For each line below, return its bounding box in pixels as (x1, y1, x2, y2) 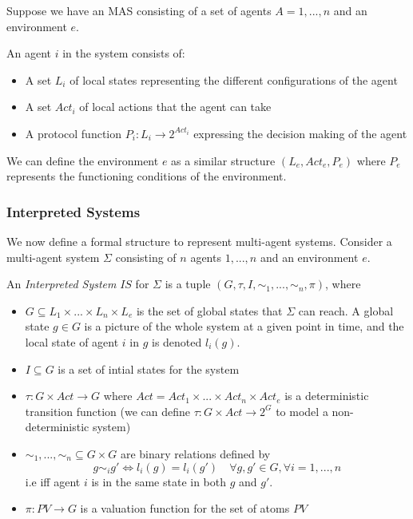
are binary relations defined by (120, 445, 271, 462)
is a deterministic (284, 387, 369, 404)
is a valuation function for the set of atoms (80, 500, 290, 517)
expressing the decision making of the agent (193, 125, 407, 141)
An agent (6, 45, 51, 61)
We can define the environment (6, 152, 159, 168)
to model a (276, 402, 328, 419)
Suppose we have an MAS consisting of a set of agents (6, 2, 272, 18)
